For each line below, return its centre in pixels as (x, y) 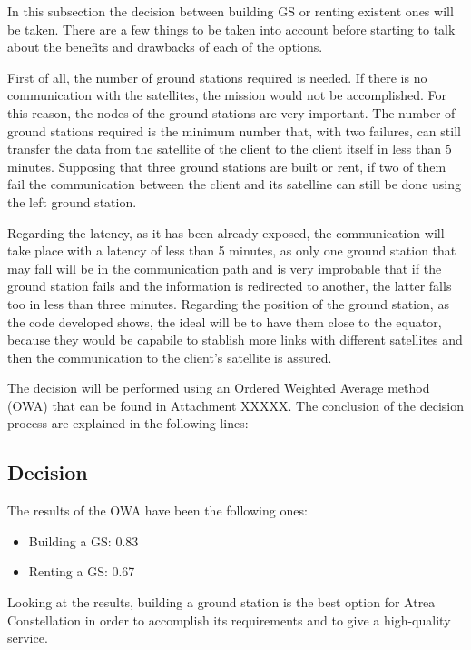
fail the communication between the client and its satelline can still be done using (235, 184)
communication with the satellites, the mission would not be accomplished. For (227, 95)
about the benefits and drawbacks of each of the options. (165, 47)
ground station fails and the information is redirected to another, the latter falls (230, 286)
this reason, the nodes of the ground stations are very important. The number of (231, 112)
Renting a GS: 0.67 (82, 571)
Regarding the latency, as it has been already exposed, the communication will (226, 232)
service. (28, 638)
